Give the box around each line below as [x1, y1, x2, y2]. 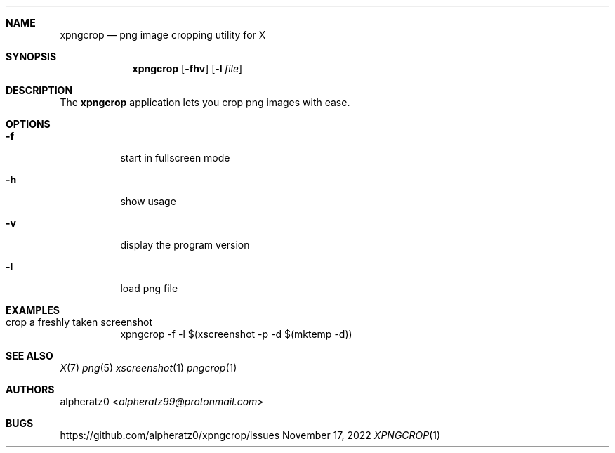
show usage [120, 195, 176, 207]
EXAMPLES [6, 304, 60, 316]
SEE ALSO [6, 350, 53, 362]
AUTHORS [6, 383, 55, 395]
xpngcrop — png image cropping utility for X [60, 29, 266, 41]
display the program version [120, 239, 250, 251]
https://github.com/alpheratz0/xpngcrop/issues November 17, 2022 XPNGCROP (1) [60, 429, 441, 441]
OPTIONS [6, 118, 51, 130]
